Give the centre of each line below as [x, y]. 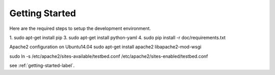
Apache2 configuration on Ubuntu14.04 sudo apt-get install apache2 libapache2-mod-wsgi [105, 47]
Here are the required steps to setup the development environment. [80, 28]
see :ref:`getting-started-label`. [42, 65]
